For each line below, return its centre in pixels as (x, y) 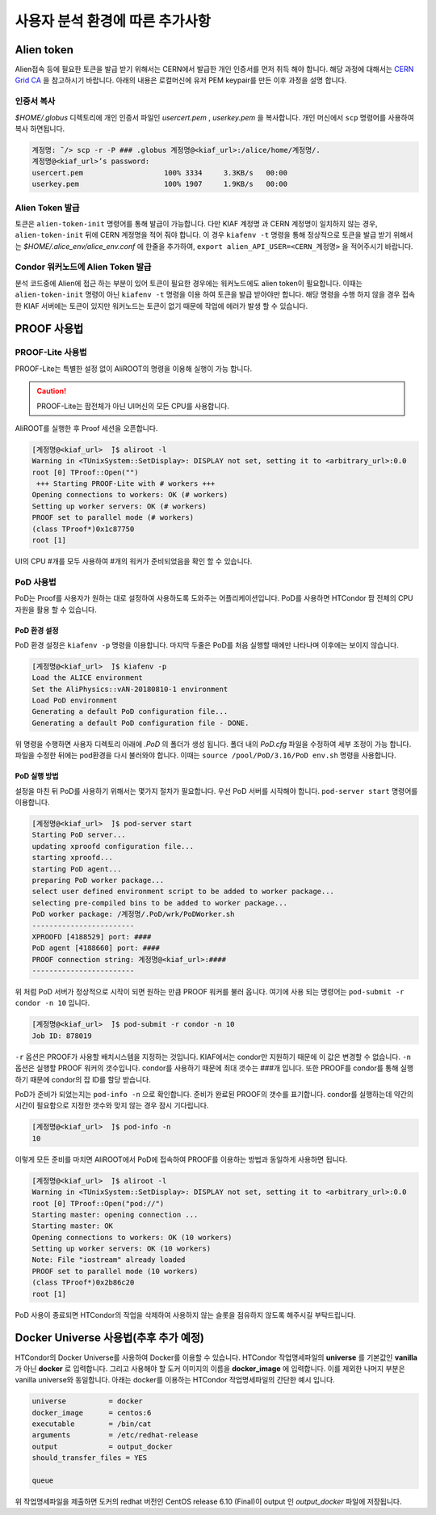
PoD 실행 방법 (37, 776)
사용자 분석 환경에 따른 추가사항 (113, 21)
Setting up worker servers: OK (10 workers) (122, 1249)
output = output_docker (102, 1446)
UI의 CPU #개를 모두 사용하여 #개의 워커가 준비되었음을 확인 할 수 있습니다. (134, 561)
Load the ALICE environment (87, 678)
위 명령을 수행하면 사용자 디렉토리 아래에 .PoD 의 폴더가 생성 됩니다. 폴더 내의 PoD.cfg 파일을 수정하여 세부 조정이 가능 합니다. (213, 744)
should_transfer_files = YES (90, 1458)
